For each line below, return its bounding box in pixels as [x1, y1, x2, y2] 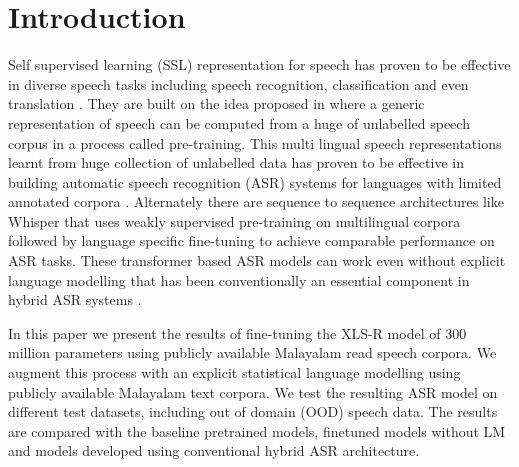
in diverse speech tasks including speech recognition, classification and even [8, 73, 469, 94]
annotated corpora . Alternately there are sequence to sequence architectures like [8, 191, 504, 212]
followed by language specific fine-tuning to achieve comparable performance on [8, 230, 495, 251]
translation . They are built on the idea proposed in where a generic [8, 93, 425, 114]
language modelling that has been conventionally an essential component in [8, 269, 470, 290]
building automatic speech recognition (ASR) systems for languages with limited [8, 171, 502, 192]
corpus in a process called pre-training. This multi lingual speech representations [8, 132, 502, 153]
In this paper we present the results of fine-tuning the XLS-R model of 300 [8, 322, 467, 343]
